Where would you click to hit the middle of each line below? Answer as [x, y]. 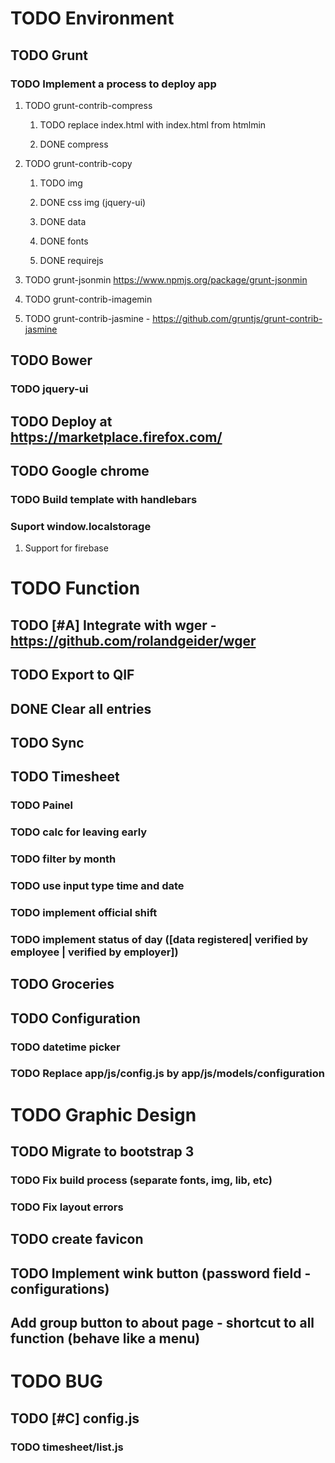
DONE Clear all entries [81, 708]
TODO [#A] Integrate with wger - [113, 625]
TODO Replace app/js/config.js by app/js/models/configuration [167, 1074]
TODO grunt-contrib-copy [78, 163]
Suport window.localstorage [81, 526]
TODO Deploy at [61, 421]
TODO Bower [51, 360]
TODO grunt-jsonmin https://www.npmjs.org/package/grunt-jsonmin [166, 279]
